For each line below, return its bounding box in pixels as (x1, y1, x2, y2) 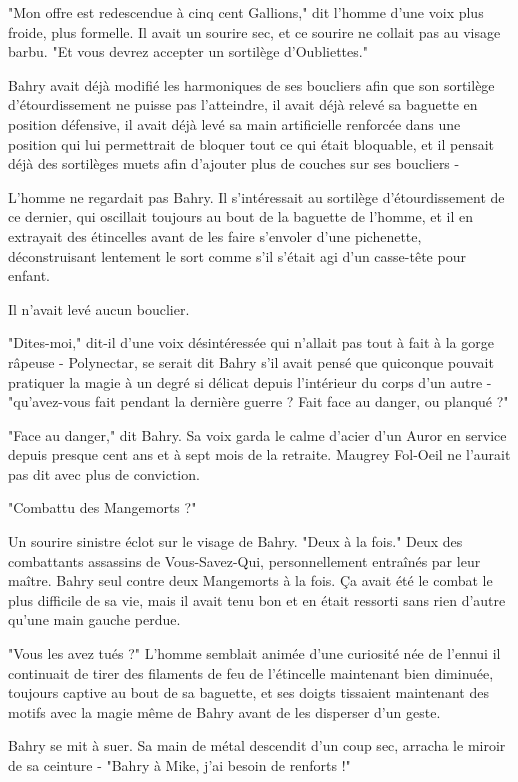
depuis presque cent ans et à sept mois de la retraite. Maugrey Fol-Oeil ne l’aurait (8, 444, 511, 465)
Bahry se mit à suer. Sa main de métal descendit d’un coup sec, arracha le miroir (8, 735, 506, 756)
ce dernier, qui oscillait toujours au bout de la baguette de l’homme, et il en (8, 206, 473, 227)
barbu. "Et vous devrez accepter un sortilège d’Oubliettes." (8, 41, 368, 62)
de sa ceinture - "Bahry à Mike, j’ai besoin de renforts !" (8, 755, 351, 775)
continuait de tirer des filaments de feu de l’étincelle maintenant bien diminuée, (8, 662, 494, 683)
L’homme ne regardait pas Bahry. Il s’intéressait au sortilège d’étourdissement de (8, 186, 505, 207)
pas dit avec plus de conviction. (8, 463, 200, 484)
